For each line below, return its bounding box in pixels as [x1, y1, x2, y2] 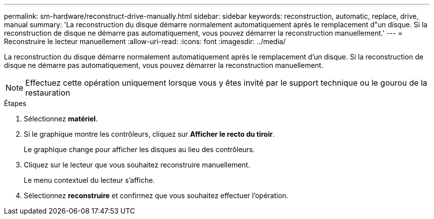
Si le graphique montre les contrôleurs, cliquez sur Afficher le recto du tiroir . [24, 130, 275, 138]
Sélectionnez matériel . [24, 114, 98, 123]
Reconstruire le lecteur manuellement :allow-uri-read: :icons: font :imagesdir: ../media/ [4, 37, 286, 46]
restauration [25, 88, 70, 98]
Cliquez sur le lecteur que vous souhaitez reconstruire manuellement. [24, 161, 250, 169]
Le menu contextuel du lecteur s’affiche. [24, 176, 155, 184]
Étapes [4, 99, 27, 108]
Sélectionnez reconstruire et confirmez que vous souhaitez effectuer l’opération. [24, 191, 288, 200]
